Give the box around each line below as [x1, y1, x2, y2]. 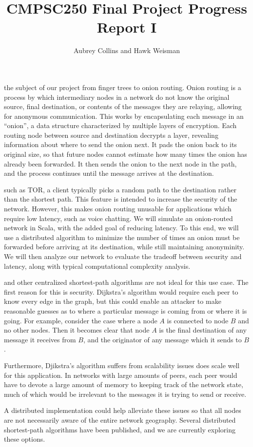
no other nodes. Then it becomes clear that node [4, 325, 150, 335]
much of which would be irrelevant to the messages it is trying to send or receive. [4, 389, 247, 399]
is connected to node [167, 315, 229, 325]
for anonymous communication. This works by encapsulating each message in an [4, 111, 244, 121]
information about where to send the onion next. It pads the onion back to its [4, 139, 237, 149]
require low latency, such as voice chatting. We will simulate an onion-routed [4, 213, 233, 223]
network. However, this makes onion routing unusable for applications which [4, 204, 232, 214]
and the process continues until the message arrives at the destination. [4, 168, 214, 178]
